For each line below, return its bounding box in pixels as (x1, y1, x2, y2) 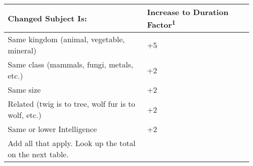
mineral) (8, 45, 36, 56)
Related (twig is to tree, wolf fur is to (8, 98, 135, 110)
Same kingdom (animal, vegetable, (8, 33, 125, 45)
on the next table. (8, 149, 69, 160)
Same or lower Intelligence (8, 123, 97, 135)
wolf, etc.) (8, 109, 42, 121)
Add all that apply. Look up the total (8, 137, 136, 149)
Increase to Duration (147, 6, 229, 17)
